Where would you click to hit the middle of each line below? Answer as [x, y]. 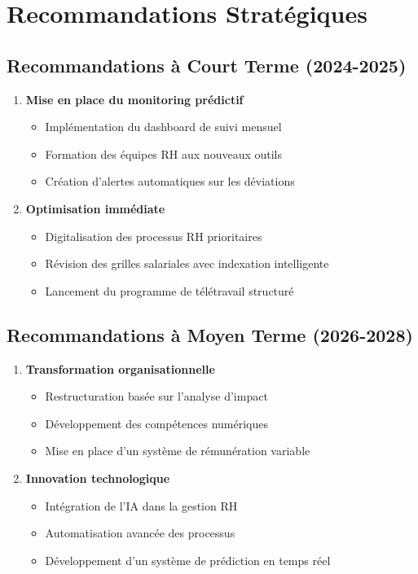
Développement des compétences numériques [157, 423]
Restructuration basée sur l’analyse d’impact [156, 396]
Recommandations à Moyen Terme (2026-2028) [210, 334]
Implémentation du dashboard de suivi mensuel [163, 127]
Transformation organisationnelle [120, 368]
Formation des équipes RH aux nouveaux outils [163, 153]
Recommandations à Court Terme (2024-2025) [207, 65]
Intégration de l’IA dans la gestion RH [141, 505]
